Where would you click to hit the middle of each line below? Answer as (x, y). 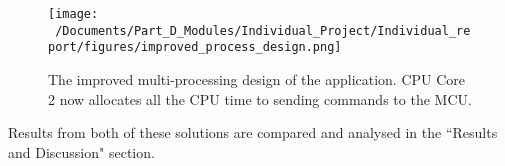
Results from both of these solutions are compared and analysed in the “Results (253, 132)
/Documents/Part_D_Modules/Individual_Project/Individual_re (263, 30)
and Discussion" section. (81, 151)
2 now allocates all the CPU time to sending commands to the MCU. (260, 98)
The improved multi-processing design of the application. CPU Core (257, 78)
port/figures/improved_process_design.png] (195, 47)
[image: (73, 14)
